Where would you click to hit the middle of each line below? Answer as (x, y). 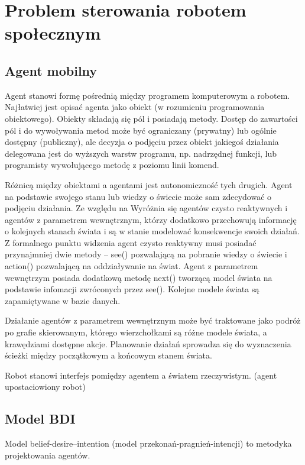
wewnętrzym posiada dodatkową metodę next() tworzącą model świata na (139, 277)
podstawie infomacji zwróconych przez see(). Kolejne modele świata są (132, 289)
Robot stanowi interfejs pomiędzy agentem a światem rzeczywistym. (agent (141, 375)
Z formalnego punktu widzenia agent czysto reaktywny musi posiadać (131, 242)
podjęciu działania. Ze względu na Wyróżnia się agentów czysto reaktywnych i (146, 208)
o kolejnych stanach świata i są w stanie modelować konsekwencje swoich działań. (152, 231)
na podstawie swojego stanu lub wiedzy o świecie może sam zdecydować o (138, 196)
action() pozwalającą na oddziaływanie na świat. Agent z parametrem (132, 266)
